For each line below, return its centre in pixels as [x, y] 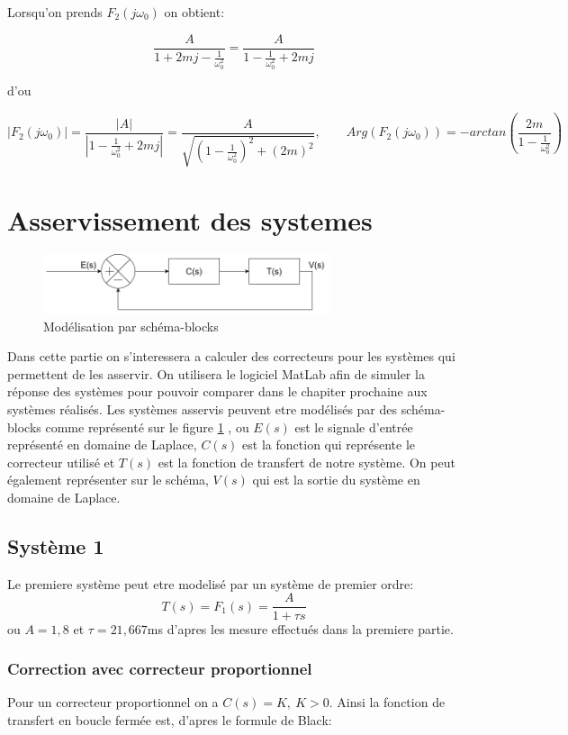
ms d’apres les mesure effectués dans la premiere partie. [300, 628]
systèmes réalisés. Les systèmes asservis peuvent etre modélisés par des [203, 409]
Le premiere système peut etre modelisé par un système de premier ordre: [211, 583]
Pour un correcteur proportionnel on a [113, 702]
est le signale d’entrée [354, 426]
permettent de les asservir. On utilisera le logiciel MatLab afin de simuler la [216, 373]
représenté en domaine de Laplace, [102, 445]
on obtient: [194, 12]
